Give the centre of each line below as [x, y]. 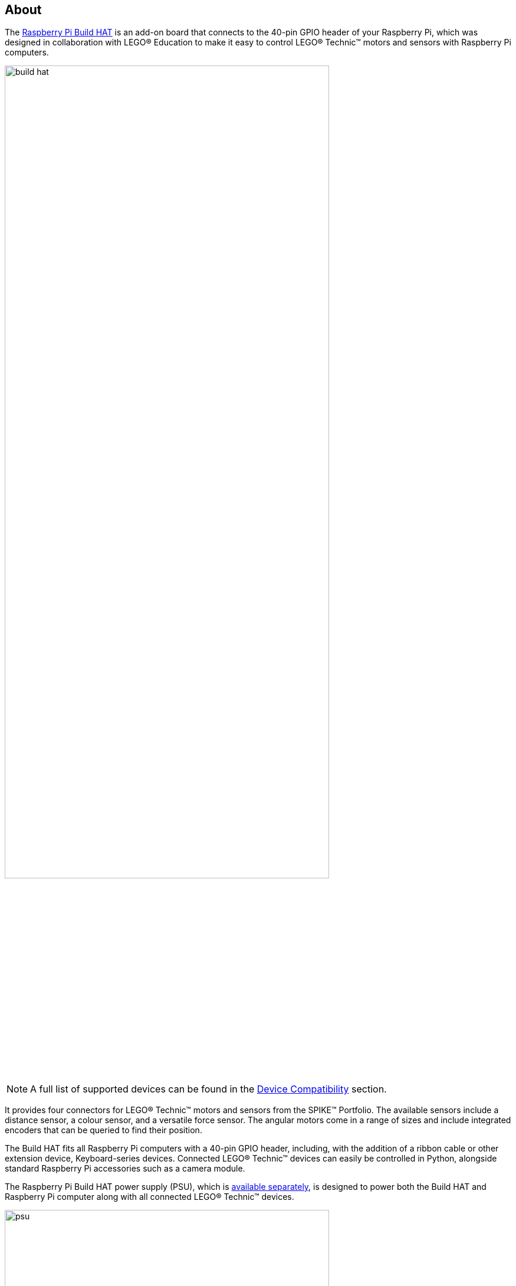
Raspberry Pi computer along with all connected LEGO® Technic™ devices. [149, 1197]
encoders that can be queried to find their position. [103, 1130]
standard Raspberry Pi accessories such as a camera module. [125, 1169]
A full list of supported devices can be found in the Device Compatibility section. [208, 1089]
